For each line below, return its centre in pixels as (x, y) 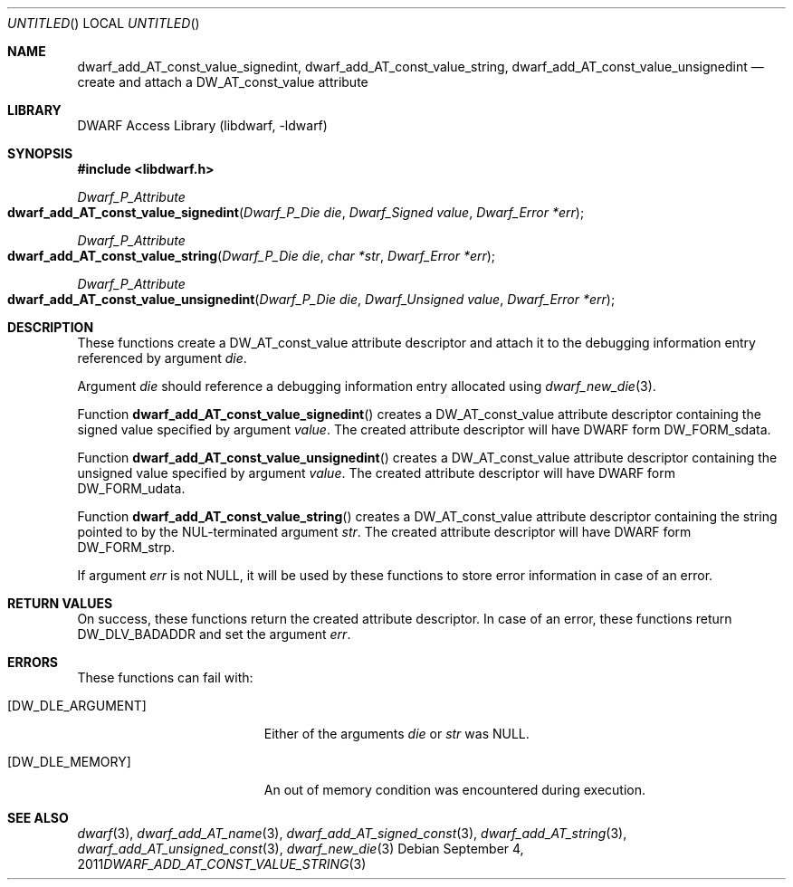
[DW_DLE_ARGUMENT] (77, 706)
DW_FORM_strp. (126, 547)
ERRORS (33, 662)
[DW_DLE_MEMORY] (69, 762)
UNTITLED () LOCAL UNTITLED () (104, 23)
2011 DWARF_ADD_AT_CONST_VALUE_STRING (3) (222, 864)
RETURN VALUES (60, 603)
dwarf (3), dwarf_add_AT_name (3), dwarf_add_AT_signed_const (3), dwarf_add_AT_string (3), (352, 833)
